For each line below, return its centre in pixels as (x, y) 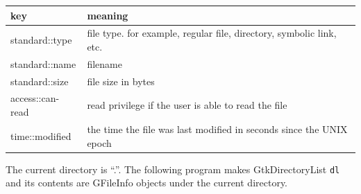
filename (104, 63)
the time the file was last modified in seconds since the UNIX (217, 129)
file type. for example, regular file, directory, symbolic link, (212, 33)
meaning (108, 15)
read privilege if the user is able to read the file (187, 105)
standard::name (43, 63)
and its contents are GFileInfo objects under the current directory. (146, 183)
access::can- (35, 98)
